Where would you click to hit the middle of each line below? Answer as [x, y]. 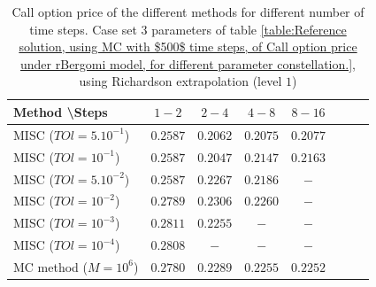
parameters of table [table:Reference [249, 29]
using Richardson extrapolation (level [180, 81]
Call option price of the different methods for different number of [188, 12]
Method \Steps [61, 111]
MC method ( [50, 266]
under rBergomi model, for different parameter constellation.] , [188, 63]
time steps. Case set [83, 29]
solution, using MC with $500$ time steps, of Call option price [188, 47]
